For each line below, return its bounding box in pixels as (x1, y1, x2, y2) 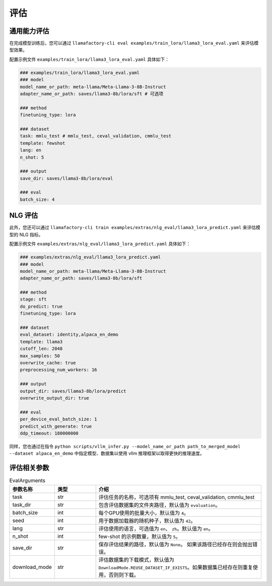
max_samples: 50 (20, 353, 60, 358)
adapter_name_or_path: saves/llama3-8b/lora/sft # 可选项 (20, 91, 164, 97)
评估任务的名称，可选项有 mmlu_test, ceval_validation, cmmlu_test (98, 493, 255, 500)
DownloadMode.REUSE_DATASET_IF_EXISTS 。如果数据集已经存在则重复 (98, 564, 253, 571)
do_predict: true (20, 304, 63, 309)
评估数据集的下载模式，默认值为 (98, 556, 175, 563)
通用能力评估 (9, 27, 49, 35)
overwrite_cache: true (20, 360, 76, 365)
